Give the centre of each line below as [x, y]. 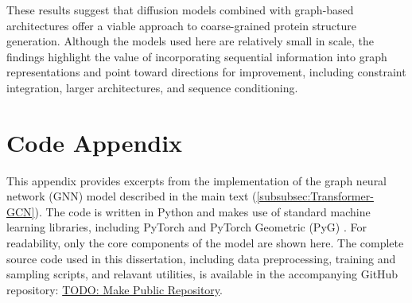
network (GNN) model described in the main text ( [132, 196]
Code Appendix [95, 142]
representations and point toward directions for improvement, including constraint [206, 72]
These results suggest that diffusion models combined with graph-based [180, 10]
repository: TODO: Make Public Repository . [115, 289]
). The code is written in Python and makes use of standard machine [202, 211]
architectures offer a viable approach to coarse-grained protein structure [182, 25]
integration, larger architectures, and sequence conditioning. [152, 87]
